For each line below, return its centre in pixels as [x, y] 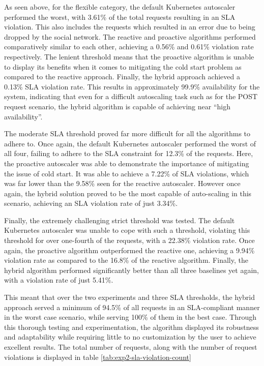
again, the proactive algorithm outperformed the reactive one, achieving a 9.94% [129, 250]
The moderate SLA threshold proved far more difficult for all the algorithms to [127, 133]
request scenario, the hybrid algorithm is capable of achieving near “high [117, 106]
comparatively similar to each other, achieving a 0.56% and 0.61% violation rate [129, 47]
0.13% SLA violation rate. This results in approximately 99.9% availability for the [132, 86]
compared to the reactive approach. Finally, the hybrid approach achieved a [122, 77]
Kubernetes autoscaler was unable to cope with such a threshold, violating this [127, 230]
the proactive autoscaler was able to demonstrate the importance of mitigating [127, 163]
